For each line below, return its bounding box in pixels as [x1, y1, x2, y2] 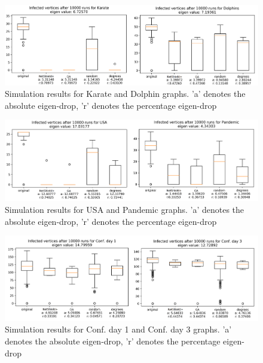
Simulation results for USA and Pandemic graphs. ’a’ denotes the [5, 203, 244, 215]
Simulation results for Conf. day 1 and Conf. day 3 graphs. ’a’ [5, 323, 232, 335]
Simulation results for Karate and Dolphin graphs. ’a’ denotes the [5, 87, 246, 100]
